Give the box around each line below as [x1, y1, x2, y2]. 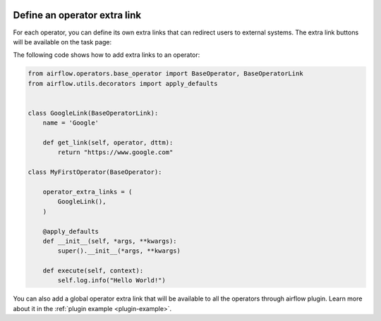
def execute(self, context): [42, 267, 144, 275]
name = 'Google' [42, 119, 99, 127]
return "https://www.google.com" [57, 149, 174, 156]
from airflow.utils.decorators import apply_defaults [28, 80, 218, 87]
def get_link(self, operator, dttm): [42, 139, 174, 147]
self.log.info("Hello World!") [57, 277, 166, 284]
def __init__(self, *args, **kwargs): [42, 237, 177, 245]
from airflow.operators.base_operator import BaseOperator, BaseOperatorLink [28, 70, 303, 77]
